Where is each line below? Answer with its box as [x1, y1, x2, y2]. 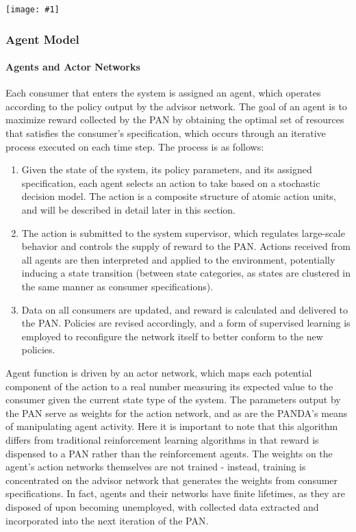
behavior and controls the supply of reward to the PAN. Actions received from [21, 239, 351, 253]
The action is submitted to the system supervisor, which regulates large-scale [21, 225, 345, 240]
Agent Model [5, 30, 79, 47]
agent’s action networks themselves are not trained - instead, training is [5, 459, 306, 474]
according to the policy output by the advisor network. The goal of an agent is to [5, 99, 347, 113]
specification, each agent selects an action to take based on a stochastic [21, 175, 320, 190]
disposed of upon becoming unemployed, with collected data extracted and [5, 499, 319, 514]
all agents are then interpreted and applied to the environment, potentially [21, 252, 335, 266]
